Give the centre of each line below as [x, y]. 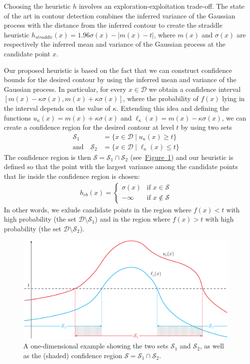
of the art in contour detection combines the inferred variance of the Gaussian [120, 15]
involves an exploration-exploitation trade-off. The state [162, 6]
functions [17, 117]
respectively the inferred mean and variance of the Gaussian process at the [115, 44]
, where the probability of [161, 98]
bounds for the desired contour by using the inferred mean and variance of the [120, 79]
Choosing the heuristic [37, 6]
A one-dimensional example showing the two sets [96, 346]
